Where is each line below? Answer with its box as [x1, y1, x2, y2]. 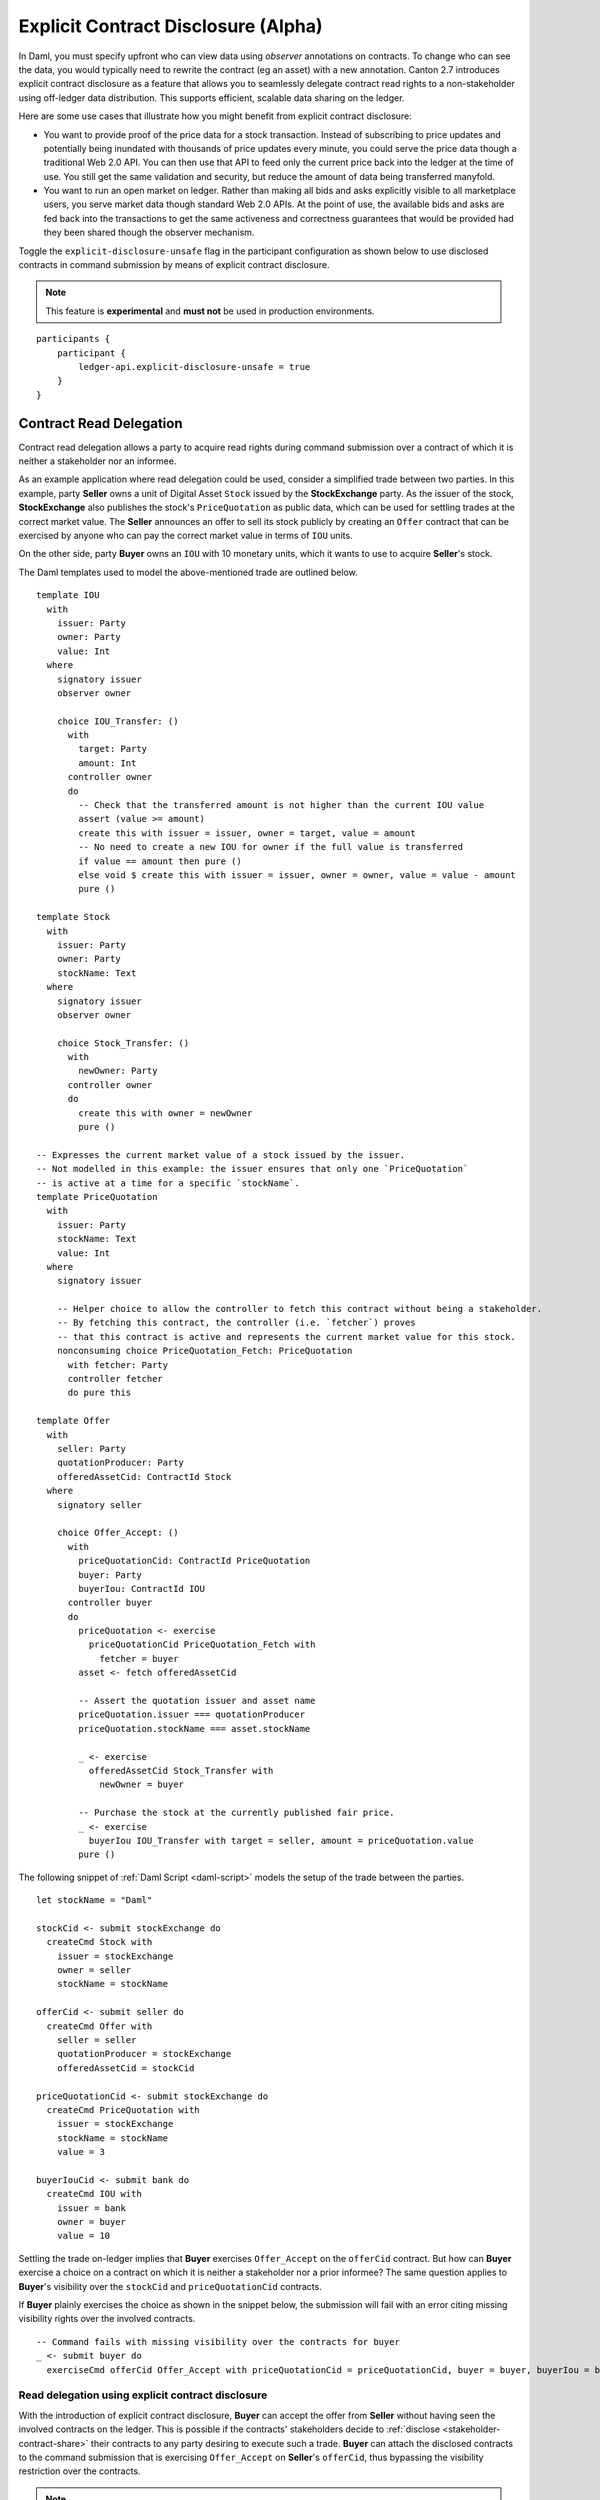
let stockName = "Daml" [36, 1895, 153, 1906]
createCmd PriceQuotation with [46, 2104, 200, 2115]
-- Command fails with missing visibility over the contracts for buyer [36, 2336, 400, 2347]
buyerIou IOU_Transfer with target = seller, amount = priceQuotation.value [88, 1835, 474, 1846]
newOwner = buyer [99, 1779, 185, 1790]
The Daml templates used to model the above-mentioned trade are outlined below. [18, 566, 359, 578]
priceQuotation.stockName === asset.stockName [78, 1723, 311, 1734]
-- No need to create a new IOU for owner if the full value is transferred [78, 841, 464, 853]
